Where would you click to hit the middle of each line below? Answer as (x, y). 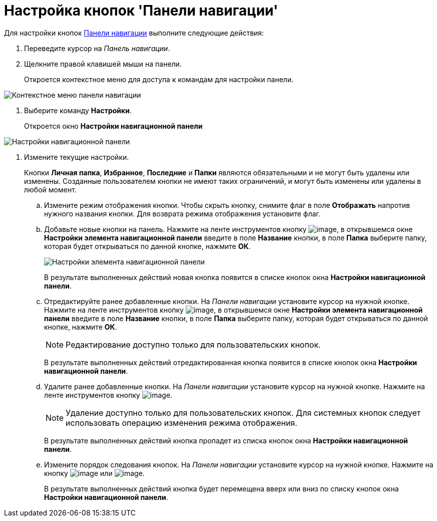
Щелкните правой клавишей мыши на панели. (103, 64)
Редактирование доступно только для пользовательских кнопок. (193, 344)
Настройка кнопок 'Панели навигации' (141, 11)
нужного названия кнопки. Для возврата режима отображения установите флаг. (182, 213)
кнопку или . (94, 473)
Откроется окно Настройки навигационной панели (113, 126)
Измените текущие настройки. (77, 157)
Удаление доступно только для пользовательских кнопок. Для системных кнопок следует (243, 413)
